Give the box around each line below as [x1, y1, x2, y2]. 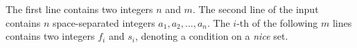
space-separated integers [52, 15, 155, 29]
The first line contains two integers [6, 2, 153, 16]
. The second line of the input [192, 2, 319, 16]
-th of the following [236, 15, 318, 29]
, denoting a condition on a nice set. [134, 29, 288, 43]
